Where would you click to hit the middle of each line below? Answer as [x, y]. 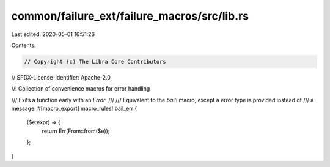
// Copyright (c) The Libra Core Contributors [95, 61]
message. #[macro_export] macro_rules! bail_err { [74, 109]
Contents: [24, 45]
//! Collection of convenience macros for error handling [81, 89]
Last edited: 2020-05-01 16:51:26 [53, 34]
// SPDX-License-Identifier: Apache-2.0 [61, 77]
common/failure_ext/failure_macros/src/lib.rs [130, 16]
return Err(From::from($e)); [76, 131]
